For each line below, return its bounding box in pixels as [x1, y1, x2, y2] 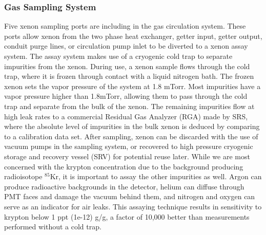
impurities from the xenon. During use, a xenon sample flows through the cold [4, 60, 250, 71]
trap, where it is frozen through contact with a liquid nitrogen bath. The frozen [4, 71, 254, 81]
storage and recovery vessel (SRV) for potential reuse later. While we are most [4, 151, 250, 161]
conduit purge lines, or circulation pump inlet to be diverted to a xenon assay [4, 40, 248, 51]
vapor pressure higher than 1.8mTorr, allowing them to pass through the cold [4, 91, 248, 101]
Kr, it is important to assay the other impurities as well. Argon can [50, 171, 262, 182]
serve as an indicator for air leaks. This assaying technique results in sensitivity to [4, 201, 262, 211]
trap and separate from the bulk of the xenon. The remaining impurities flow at [4, 100, 255, 111]
